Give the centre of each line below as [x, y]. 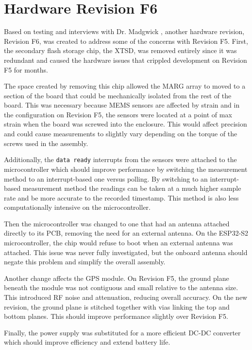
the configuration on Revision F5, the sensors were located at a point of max [118, 114]
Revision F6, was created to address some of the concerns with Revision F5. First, [126, 41]
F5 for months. [26, 69]
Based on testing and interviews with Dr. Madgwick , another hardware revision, [124, 31]
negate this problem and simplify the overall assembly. [85, 262]
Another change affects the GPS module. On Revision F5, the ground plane [117, 278]
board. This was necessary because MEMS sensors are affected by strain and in [122, 105]
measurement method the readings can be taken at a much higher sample [132, 188]
